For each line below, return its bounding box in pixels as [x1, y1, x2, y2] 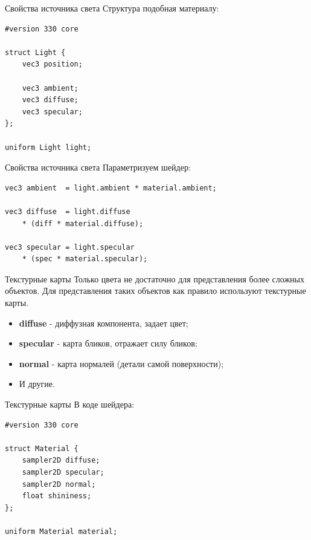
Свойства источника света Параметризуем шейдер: [5, 161, 191, 174]
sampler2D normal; [22, 480, 96, 489]
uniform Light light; [5, 143, 92, 152]
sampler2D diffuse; [22, 456, 100, 465]
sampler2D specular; [22, 468, 104, 477]
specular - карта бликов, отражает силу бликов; [19, 337, 197, 350]
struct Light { [5, 48, 66, 57]
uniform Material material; [5, 527, 118, 536]
